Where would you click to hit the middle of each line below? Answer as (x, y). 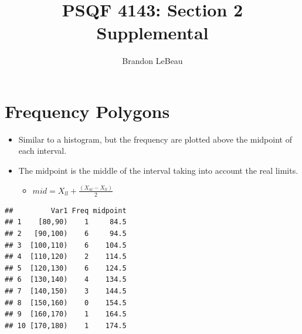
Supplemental (152, 33)
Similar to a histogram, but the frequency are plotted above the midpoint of (155, 139)
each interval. (43, 151)
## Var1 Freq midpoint (66, 210)
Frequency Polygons (87, 111)
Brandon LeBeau (152, 61)
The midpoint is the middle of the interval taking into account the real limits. (158, 171)
